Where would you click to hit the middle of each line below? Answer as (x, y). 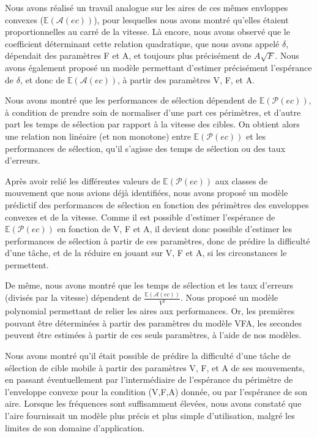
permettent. (27, 264)
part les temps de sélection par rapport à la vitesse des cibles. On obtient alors (152, 124)
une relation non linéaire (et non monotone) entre (98, 136)
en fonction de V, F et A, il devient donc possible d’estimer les (175, 229)
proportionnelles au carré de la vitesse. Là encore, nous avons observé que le (147, 32)
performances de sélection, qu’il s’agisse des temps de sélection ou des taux (145, 148)
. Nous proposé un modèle (229, 297)
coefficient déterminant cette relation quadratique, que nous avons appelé (142, 43)
